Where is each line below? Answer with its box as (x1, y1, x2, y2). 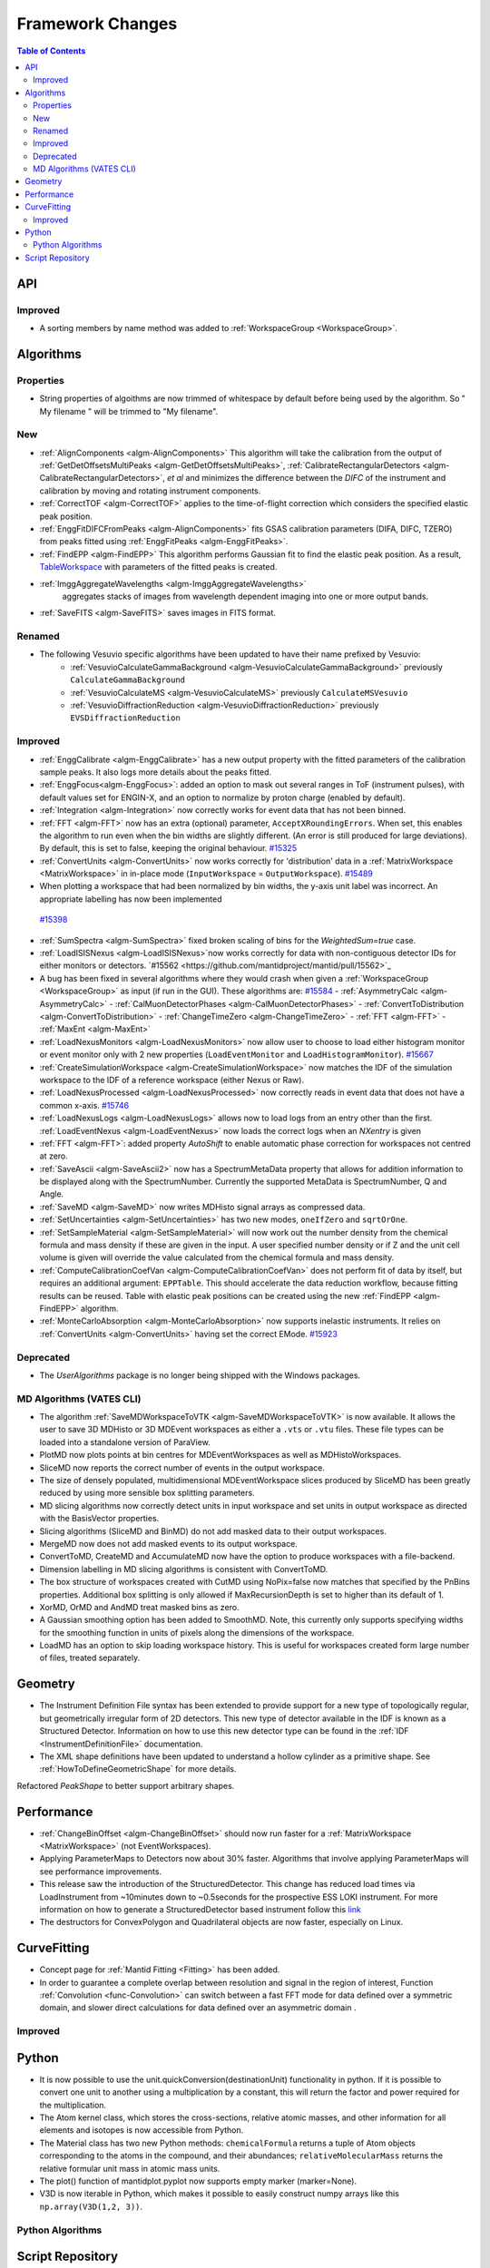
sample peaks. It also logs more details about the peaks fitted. (39, 767, 272, 777)
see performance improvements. (39, 1865, 162, 1877)
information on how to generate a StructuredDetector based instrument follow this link (39, 1903, 362, 1914)
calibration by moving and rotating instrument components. (39, 485, 261, 496)
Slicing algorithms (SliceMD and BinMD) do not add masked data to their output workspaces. (39, 1525, 387, 1537)
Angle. (39, 1188, 64, 1199)
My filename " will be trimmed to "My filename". (39, 406, 219, 416)
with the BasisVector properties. (39, 1513, 160, 1524)
